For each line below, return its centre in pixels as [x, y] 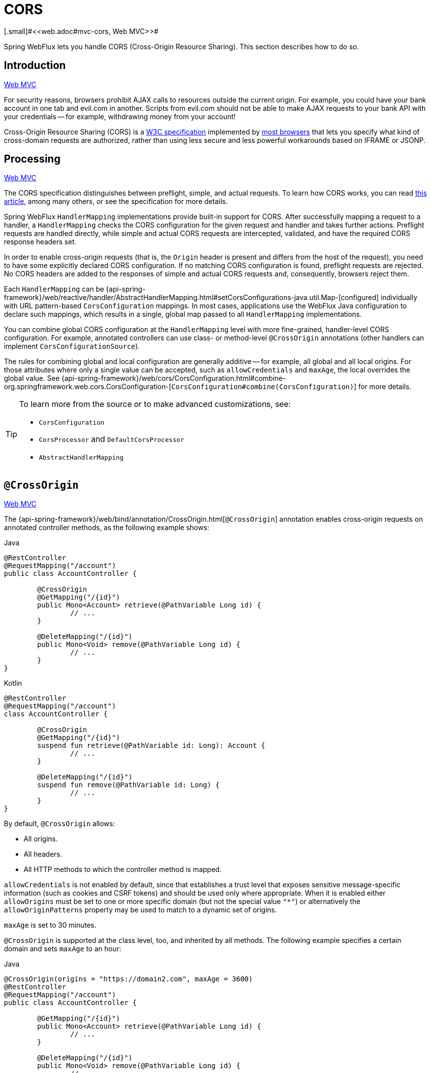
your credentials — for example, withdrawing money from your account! [120, 116]
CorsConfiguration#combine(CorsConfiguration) [263, 387]
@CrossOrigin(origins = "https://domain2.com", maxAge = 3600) [128, 979]
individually [399, 298]
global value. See [32, 378]
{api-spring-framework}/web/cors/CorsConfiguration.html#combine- [173, 378]
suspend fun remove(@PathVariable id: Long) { [128, 785]
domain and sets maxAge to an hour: [63, 949]
